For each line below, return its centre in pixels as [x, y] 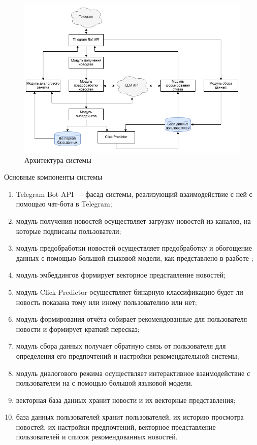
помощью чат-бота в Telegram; [64, 204]
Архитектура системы [58, 160]
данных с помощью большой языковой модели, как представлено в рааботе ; [135, 258]
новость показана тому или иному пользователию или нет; [106, 302]
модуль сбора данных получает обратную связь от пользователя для [121, 346]
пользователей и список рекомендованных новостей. [97, 437]
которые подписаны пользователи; [69, 231]
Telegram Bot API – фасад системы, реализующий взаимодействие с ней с [134, 194]
